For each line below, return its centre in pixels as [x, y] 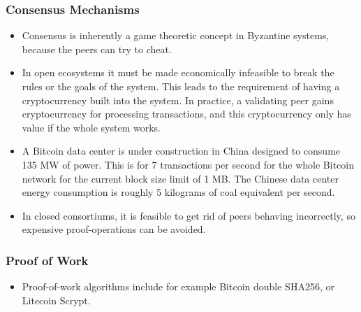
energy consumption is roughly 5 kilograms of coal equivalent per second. [178, 192]
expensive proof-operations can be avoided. [114, 229]
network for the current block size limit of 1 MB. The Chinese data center [180, 178]
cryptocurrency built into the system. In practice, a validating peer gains [178, 100]
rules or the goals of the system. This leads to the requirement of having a [181, 86]
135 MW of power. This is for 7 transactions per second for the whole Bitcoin [188, 164]
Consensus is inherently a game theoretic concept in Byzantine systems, [176, 35]
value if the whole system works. [91, 127]
